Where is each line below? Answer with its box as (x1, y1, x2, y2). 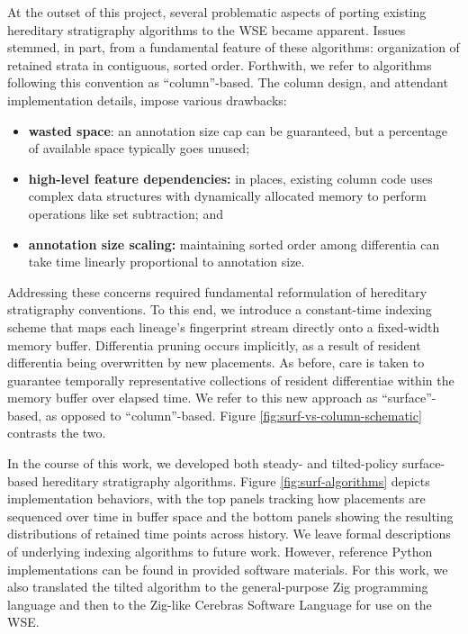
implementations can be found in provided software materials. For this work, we (7, 559, 448, 578)
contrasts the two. (7, 423, 106, 442)
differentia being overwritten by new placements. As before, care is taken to (7, 353, 425, 372)
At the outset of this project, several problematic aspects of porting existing (7, 3, 427, 21)
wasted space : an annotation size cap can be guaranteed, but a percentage (28, 121, 448, 140)
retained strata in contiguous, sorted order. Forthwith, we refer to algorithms (7, 55, 432, 74)
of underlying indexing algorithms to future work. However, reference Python (7, 542, 433, 561)
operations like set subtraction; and (28, 204, 223, 222)
